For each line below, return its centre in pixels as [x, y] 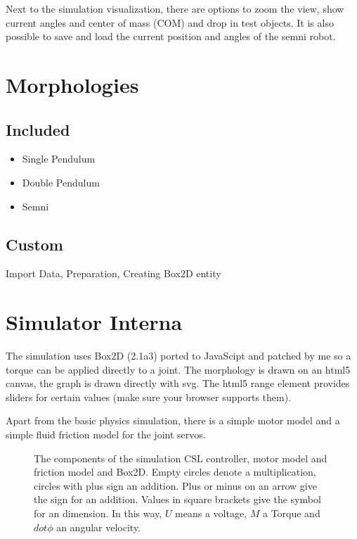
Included [38, 129]
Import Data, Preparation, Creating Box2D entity [113, 273]
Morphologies [72, 84]
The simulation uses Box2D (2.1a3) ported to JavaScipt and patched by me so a [178, 356]
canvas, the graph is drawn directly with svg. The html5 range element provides [178, 383]
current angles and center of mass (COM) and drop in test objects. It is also [170, 22]
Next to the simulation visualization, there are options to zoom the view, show [175, 8]
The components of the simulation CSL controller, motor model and [181, 458]
